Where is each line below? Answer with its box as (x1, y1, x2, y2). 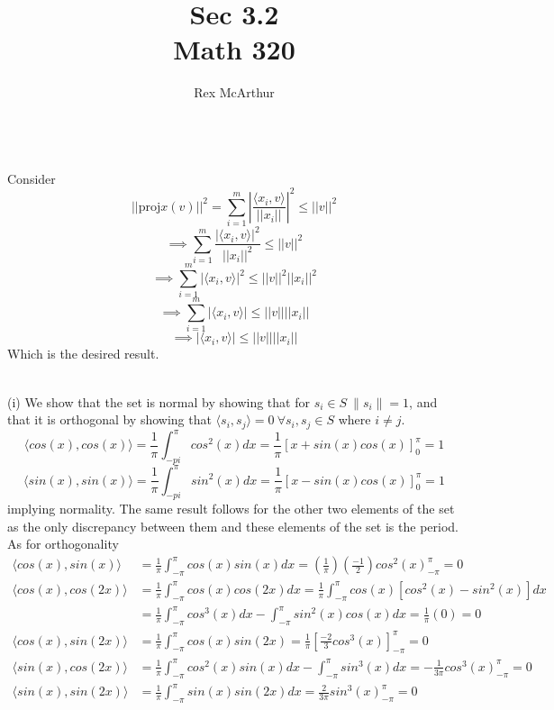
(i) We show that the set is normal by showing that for (7, 392, 310, 411)
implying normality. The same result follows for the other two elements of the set (7, 499, 455, 518)
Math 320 (173, 31, 295, 68)
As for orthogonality (7, 534, 119, 553)
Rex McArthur (194, 83, 275, 102)
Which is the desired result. (7, 344, 159, 363)
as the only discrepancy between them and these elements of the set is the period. (7, 516, 459, 535)
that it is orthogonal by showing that (7, 410, 212, 429)
